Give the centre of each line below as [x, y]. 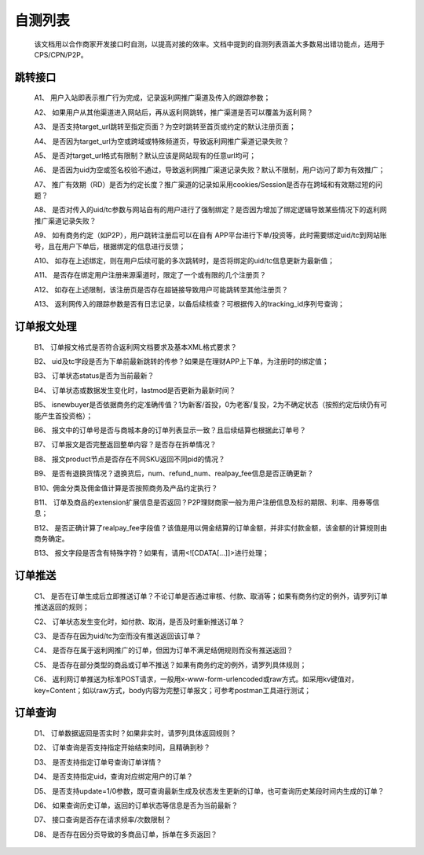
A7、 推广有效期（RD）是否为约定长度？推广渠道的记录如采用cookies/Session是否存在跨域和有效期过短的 [205, 184]
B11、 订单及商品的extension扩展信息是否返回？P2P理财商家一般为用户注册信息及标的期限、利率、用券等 [203, 502]
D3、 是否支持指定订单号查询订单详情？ [98, 761]
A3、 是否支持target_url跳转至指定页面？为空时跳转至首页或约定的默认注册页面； [165, 127]
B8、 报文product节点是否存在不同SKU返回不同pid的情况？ [130, 459]
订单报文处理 [46, 327]
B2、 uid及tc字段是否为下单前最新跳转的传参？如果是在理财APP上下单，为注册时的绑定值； [181, 361]
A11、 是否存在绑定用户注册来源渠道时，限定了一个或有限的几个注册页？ [150, 275]
